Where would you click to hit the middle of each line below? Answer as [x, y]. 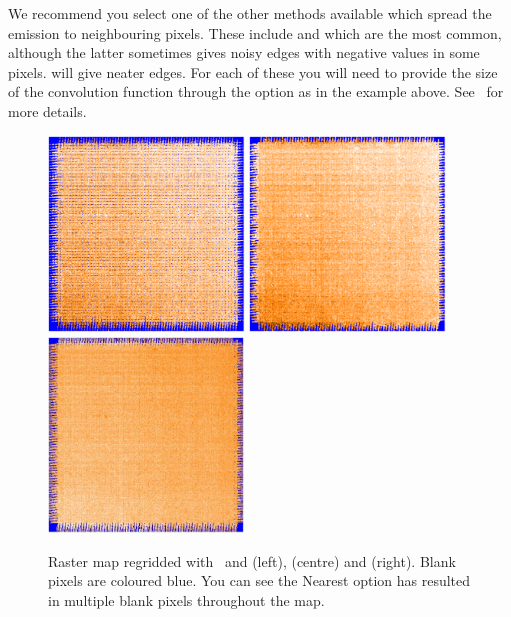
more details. [47, 110]
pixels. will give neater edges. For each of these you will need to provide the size [253, 71]
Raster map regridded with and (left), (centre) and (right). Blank [252, 560]
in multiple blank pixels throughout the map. [186, 600]
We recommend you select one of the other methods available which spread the [250, 13]
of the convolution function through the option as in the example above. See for [256, 91]
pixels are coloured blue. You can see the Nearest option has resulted [259, 580]
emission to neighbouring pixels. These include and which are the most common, [255, 32]
